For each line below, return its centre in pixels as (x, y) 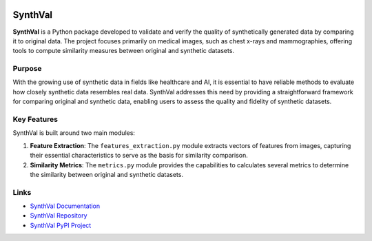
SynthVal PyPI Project (61, 225)
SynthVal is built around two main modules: (74, 133)
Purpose (27, 69)
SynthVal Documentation (65, 206)
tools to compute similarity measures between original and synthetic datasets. (123, 51)
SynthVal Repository (59, 216)
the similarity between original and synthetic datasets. (107, 174)
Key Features (35, 119)
